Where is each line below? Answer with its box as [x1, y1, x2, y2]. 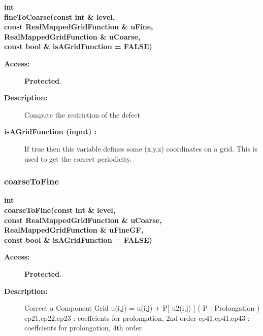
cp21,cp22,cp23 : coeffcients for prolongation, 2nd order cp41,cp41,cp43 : [24, 312, 250, 323]
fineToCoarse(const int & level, [4, 11, 115, 22]
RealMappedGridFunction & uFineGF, [4, 225, 144, 235]
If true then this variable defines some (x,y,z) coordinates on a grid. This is [24, 143, 258, 154]
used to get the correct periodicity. [24, 153, 132, 164]
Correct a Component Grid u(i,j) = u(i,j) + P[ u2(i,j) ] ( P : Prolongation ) [24, 303, 260, 313]
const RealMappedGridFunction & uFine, [4, 21, 153, 32]
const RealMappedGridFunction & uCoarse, [4, 214, 162, 225]
